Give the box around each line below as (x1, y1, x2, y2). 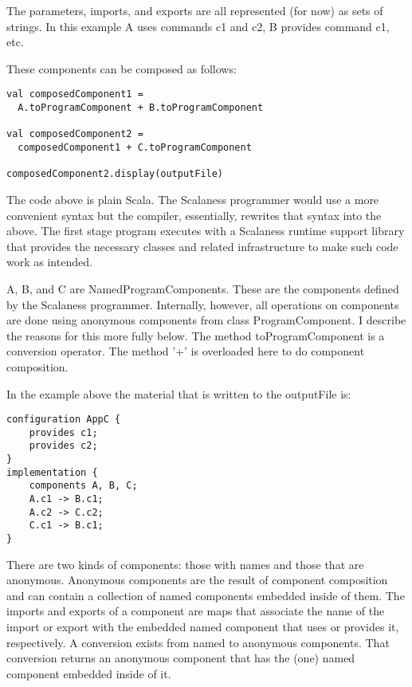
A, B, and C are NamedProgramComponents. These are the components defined (6, 280, 399, 296)
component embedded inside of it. (6, 665, 171, 681)
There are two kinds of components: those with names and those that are (6, 555, 364, 572)
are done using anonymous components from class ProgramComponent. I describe (6, 312, 406, 328)
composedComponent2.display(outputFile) (6, 168, 224, 180)
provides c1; (29, 426, 98, 438)
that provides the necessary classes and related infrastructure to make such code (6, 238, 398, 254)
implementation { (6, 466, 98, 478)
